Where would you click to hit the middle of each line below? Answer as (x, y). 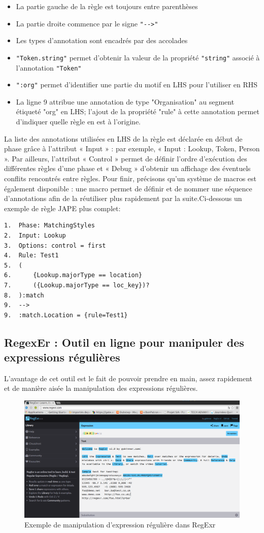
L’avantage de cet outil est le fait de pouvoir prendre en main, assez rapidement (128, 378)
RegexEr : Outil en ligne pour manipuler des (124, 342)
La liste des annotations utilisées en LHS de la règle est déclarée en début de (123, 138)
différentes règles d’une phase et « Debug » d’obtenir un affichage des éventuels (127, 168)
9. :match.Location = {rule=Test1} (66, 315)
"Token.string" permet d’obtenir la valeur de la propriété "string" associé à (138, 57)
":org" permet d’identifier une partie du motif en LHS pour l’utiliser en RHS (137, 85)
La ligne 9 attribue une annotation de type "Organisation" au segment (125, 101)
